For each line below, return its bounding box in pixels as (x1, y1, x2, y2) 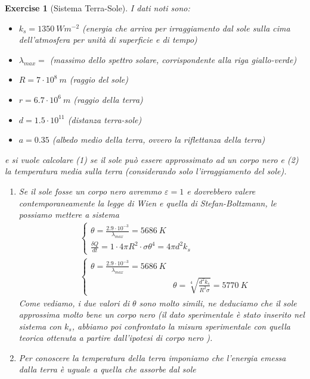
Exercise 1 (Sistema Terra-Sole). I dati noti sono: (5, 2, 190, 14)
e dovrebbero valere (187, 184, 256, 197)
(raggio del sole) (69, 73, 128, 86)
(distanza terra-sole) (67, 113, 142, 126)
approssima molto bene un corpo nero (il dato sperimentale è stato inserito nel (18, 308, 305, 321)
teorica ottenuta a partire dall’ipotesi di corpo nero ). (18, 331, 213, 344)
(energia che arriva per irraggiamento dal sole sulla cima (82, 21, 290, 34)
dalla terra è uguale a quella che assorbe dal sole (18, 363, 196, 375)
